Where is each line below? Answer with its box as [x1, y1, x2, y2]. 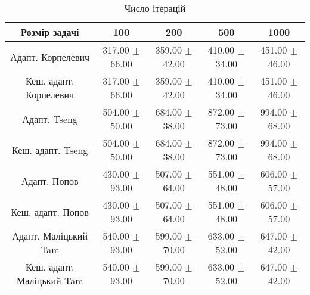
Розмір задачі [21, 25, 79, 39]
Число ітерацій [124, 1, 186, 15]
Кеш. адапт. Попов [11, 204, 89, 219]
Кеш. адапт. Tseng [12, 142, 88, 157]
